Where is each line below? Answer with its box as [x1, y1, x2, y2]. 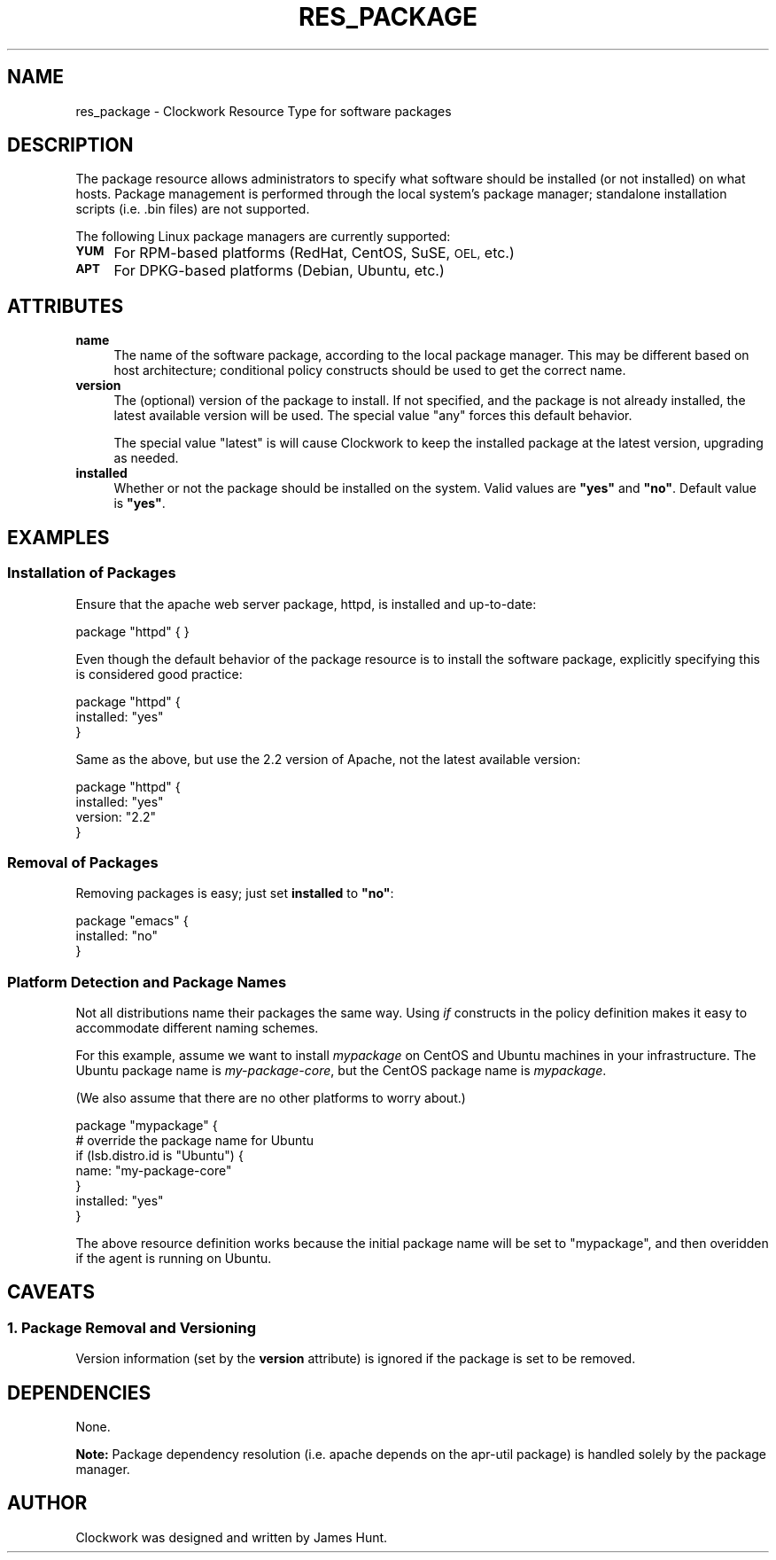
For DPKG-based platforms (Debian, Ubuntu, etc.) [113, 261, 445, 280]
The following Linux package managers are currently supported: [75, 229, 451, 245]
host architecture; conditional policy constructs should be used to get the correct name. [113, 363, 626, 378]
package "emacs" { [75, 913, 189, 929]
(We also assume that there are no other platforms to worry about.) [75, 1090, 466, 1105]
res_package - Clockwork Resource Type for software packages [75, 103, 452, 119]
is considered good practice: [75, 666, 243, 682]
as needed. [113, 450, 179, 466]
